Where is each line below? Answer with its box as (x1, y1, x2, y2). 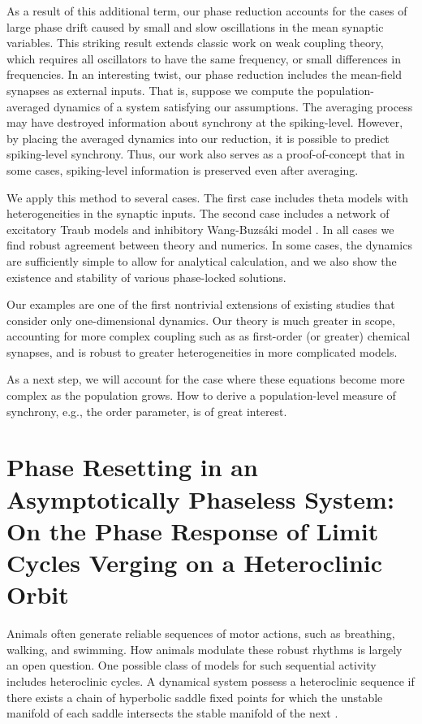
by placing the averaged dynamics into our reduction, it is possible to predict (6, 129, 390, 146)
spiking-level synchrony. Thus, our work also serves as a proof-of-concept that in (6, 145, 405, 163)
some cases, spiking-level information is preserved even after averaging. (6, 161, 359, 178)
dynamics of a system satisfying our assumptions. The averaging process (53, 98, 413, 115)
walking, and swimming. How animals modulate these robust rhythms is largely (6, 640, 403, 657)
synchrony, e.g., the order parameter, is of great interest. (6, 402, 287, 419)
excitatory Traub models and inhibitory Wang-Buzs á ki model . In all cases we (6, 220, 394, 237)
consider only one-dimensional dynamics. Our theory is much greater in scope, (6, 311, 395, 328)
